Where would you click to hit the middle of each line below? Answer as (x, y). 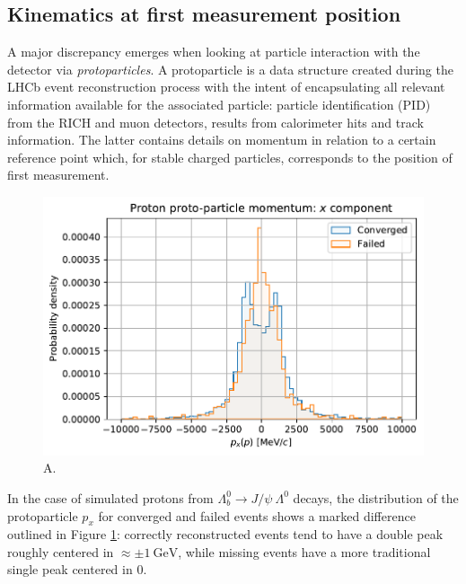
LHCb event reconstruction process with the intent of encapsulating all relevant (226, 87)
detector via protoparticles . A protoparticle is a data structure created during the (230, 69)
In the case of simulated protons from (110, 497)
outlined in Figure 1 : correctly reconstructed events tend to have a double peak (225, 534)
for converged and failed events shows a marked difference (257, 515)
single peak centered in (70, 569)
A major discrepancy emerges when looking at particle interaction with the (214, 52)
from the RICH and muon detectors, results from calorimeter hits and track (215, 122)
